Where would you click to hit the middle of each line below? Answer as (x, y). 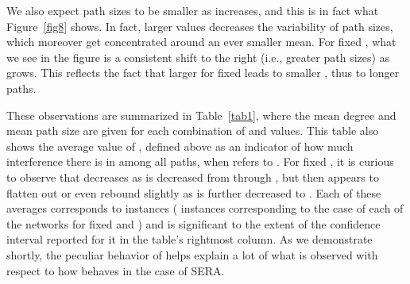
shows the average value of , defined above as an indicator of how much (180, 146)
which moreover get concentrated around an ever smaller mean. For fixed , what (201, 42)
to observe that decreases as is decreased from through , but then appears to (193, 177)
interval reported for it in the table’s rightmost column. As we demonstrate (190, 239)
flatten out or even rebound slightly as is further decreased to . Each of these (194, 192)
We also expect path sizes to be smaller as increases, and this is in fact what (193, 10)
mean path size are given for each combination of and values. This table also (193, 130)
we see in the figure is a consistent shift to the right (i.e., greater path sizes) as (198, 57)
